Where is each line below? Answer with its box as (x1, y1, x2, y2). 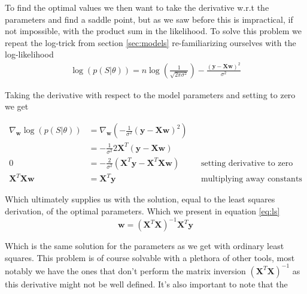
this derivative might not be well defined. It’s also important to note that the (5, 277, 288, 290)
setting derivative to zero (200, 159, 293, 168)
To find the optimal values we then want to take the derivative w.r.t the (5, 1, 269, 13)
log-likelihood (5, 48, 54, 60)
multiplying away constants (200, 175, 302, 184)
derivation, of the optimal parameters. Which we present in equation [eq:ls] (5, 204, 280, 217)
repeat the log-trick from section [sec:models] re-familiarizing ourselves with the (5, 36, 296, 49)
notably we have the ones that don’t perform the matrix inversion (5, 264, 246, 277)
